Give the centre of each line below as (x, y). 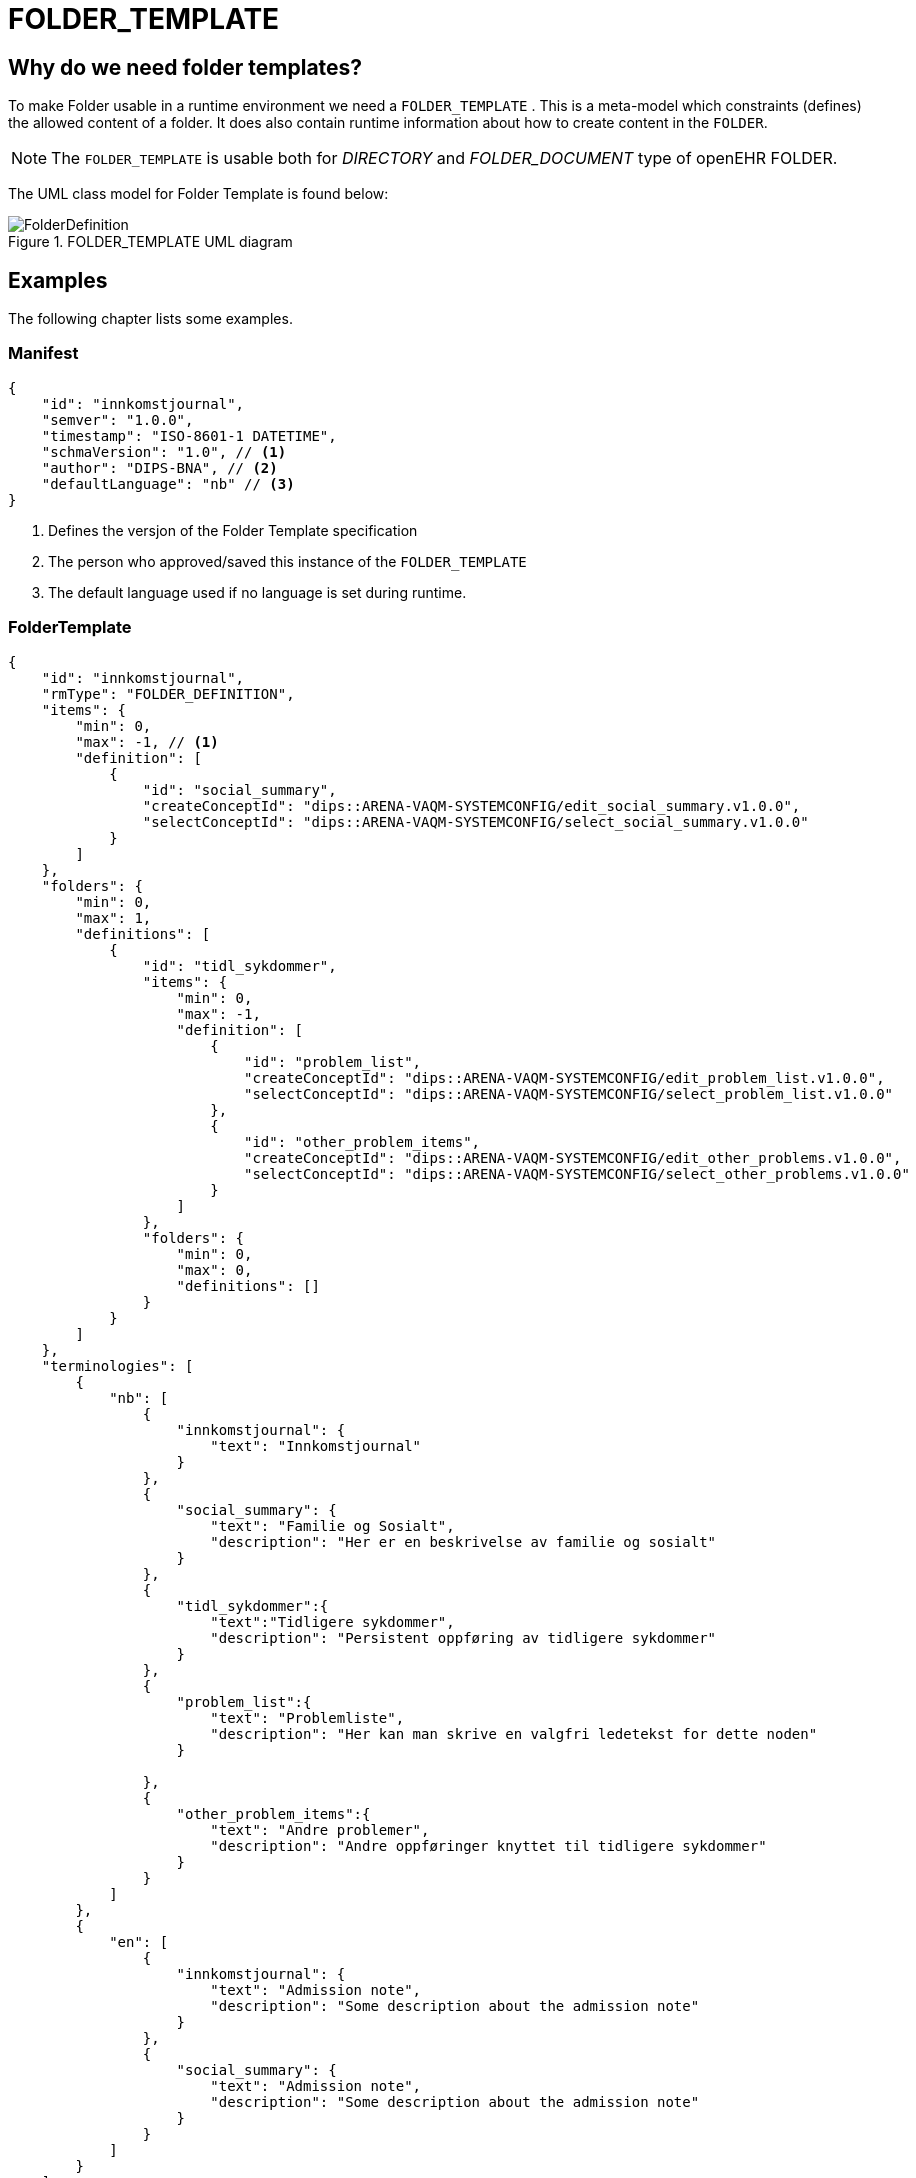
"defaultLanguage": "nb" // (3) (168, 483)
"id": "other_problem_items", (362, 1141)
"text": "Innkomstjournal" (316, 1445)
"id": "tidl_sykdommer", (239, 965)
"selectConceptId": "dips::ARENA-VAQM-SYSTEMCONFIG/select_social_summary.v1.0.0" (475, 821)
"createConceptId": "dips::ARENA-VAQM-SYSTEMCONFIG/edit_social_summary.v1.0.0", (471, 805)
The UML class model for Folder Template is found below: (198, 194)
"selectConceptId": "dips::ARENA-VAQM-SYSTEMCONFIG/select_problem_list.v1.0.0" (569, 1093)
